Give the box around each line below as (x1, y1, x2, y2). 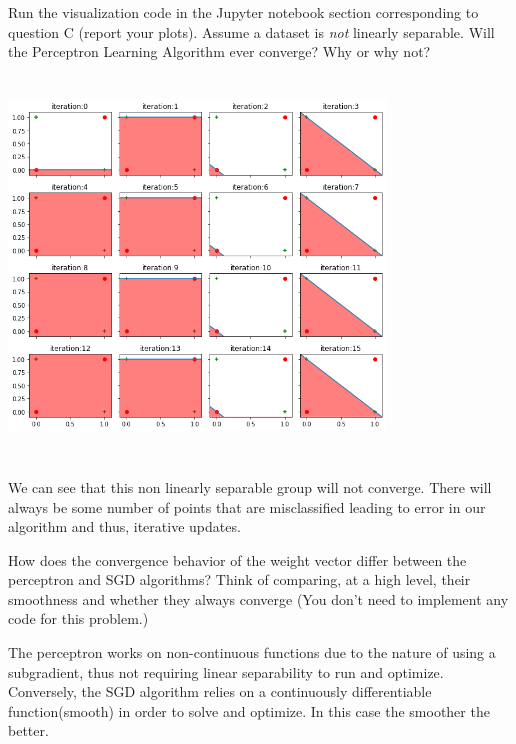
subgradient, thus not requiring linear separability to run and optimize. (8, 661, 444, 682)
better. (8, 720, 49, 741)
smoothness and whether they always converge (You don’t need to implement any (8, 588, 509, 609)
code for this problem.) (8, 608, 149, 629)
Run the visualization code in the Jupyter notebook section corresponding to (8, 2, 479, 22)
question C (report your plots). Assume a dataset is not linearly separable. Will (8, 21, 495, 42)
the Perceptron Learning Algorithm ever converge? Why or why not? (8, 41, 431, 62)
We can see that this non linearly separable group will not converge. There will (8, 476, 492, 497)
